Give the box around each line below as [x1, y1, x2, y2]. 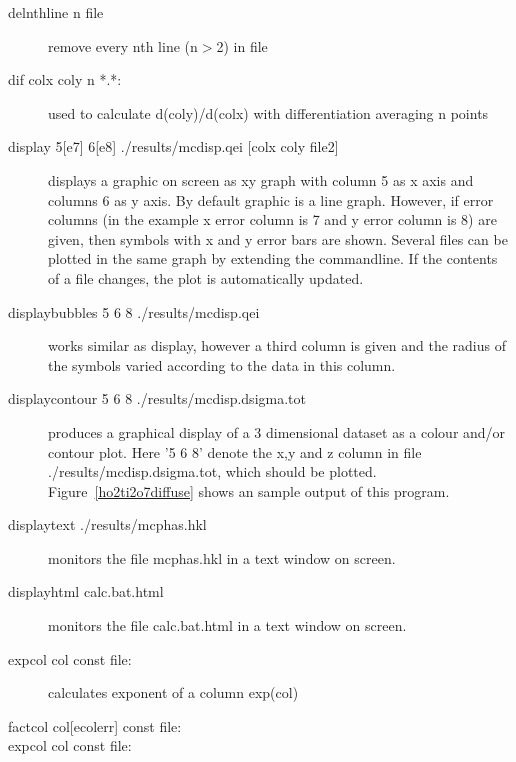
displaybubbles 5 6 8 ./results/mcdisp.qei [8, 301, 260, 322]
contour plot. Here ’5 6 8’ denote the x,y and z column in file [48, 441, 422, 462]
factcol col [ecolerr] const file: [8, 715, 182, 736]
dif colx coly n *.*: [8, 69, 122, 90]
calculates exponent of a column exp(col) [48, 682, 299, 703]
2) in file [216, 35, 268, 56]
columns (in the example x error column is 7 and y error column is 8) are [48, 209, 497, 230]
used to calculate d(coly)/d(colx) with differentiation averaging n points [48, 102, 489, 123]
